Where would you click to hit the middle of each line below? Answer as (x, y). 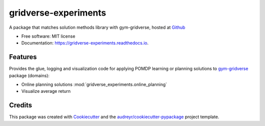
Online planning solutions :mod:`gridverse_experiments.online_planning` (94, 84)
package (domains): (29, 75)
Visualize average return (46, 91)
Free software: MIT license (48, 36)
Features (23, 57)
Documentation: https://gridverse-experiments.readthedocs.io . (85, 43)
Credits (21, 105)
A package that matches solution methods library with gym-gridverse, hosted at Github (97, 27)
